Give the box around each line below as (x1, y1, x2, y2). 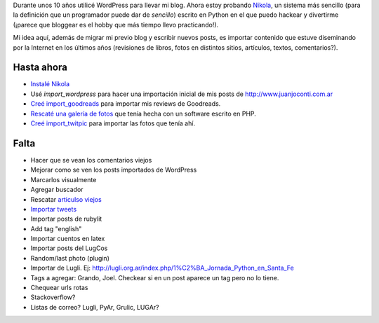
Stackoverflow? (30, 293, 76, 301)
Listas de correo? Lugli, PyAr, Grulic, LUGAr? (30, 303, 159, 311)
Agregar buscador (30, 186, 84, 194)
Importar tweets (30, 205, 77, 213)
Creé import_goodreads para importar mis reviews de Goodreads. (30, 99, 221, 108)
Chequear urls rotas (30, 284, 88, 292)
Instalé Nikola (30, 80, 70, 88)
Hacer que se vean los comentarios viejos (30, 156, 152, 164)
